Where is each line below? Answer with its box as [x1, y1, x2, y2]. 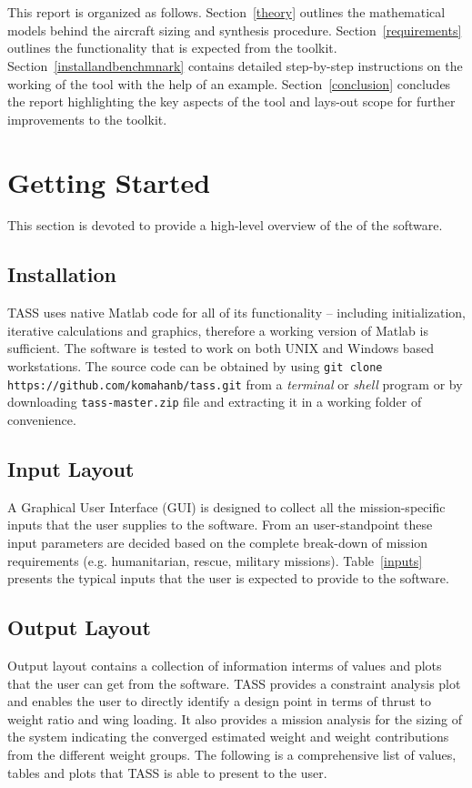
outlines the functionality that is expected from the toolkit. [7, 38, 337, 57]
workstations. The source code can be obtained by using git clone [7, 357, 383, 376]
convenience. [7, 410, 76, 429]
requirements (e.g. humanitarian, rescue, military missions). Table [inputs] [7, 551, 423, 570]
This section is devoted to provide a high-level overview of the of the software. [7, 216, 443, 235]
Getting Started [7, 163, 211, 200]
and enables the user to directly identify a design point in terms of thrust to [7, 692, 432, 711]
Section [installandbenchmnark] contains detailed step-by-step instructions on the [7, 56, 463, 75]
